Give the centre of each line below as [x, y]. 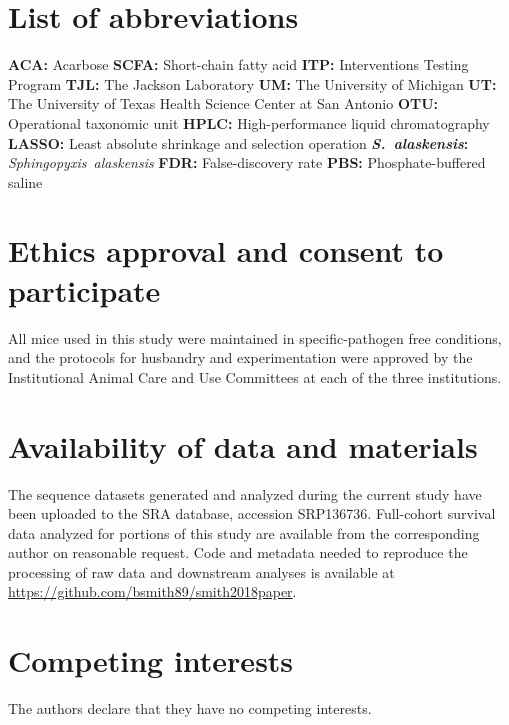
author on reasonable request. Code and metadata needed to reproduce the [238, 552]
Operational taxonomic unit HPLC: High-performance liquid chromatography [249, 122]
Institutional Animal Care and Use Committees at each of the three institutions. [255, 376]
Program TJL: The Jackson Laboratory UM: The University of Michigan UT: [252, 83]
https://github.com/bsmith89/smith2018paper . [152, 591]
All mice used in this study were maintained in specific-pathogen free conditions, [255, 337]
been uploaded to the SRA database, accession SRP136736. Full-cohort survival [252, 513]
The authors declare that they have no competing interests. [190, 708]
